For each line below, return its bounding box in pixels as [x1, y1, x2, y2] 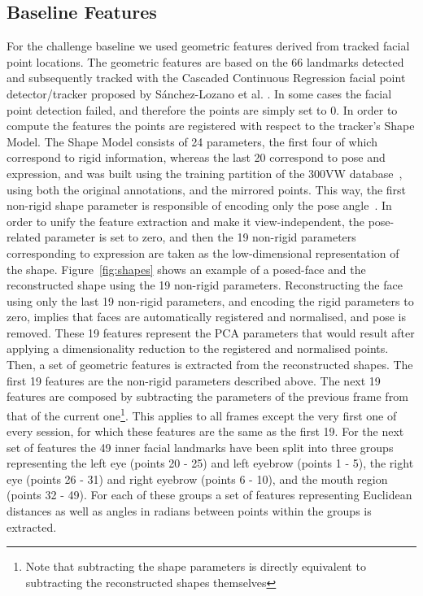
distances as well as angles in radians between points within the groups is [7, 502, 372, 520]
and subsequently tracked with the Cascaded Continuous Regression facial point [7, 69, 406, 86]
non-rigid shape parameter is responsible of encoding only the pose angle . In [7, 197, 392, 214]
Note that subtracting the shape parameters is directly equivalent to [25, 558, 366, 575]
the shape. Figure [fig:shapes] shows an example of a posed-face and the [7, 260, 366, 277]
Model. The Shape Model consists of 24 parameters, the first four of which [7, 133, 377, 150]
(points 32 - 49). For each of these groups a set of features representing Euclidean [7, 486, 412, 503]
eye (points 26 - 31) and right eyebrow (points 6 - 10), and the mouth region [7, 470, 388, 487]
